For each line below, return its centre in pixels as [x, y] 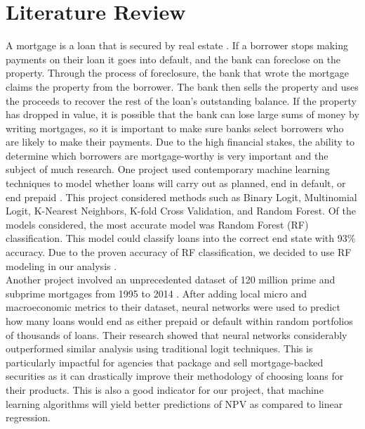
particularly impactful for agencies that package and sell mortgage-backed [165, 362]
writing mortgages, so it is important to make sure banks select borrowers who [175, 128]
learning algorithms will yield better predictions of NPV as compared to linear [174, 403]
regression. [28, 417]
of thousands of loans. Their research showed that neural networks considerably [177, 334]
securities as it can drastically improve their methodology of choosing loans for [175, 376]
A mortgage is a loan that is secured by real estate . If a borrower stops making [177, 45]
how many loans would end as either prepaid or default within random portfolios [179, 321]
